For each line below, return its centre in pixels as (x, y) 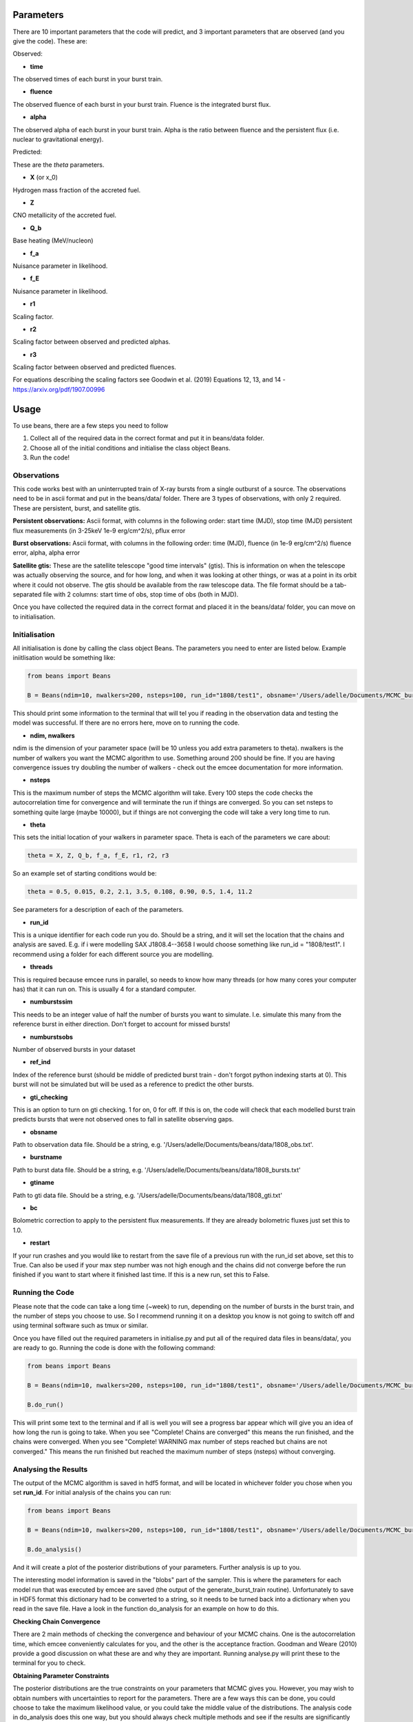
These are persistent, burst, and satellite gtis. (77, 508)
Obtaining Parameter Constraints (61, 1676)
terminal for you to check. (49, 1663)
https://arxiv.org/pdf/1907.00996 (59, 389)
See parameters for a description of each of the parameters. (98, 910)
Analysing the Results (50, 1469)
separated (27, 594)
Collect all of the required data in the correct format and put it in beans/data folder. (147, 438)
